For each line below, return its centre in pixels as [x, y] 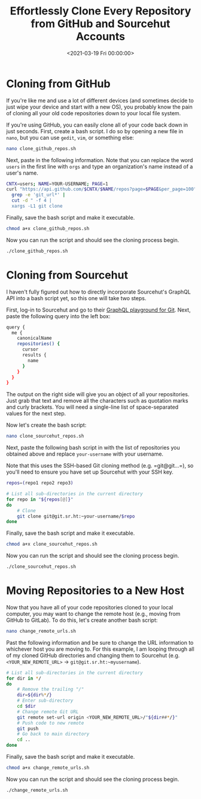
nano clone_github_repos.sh [41, 148]
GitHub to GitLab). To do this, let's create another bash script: [82, 620]
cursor [30, 349]
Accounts [100, 37]
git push [28, 728]
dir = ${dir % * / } [34, 695]
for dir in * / [24, 678]
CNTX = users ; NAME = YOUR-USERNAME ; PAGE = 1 [57, 184]
